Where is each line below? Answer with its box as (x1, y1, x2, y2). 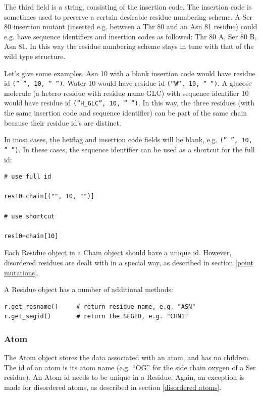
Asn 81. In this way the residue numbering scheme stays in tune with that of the (4, 41, 254, 51)
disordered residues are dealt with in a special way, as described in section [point (4, 257, 253, 267)
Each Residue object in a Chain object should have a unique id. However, (4, 247, 232, 258)
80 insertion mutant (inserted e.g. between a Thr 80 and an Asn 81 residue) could (4, 21, 257, 32)
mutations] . (4, 267, 39, 277)
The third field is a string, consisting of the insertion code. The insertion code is (4, 2, 252, 12)
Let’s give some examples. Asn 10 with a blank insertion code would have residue (4, 68, 255, 78)
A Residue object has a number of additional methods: (4, 284, 173, 295)
